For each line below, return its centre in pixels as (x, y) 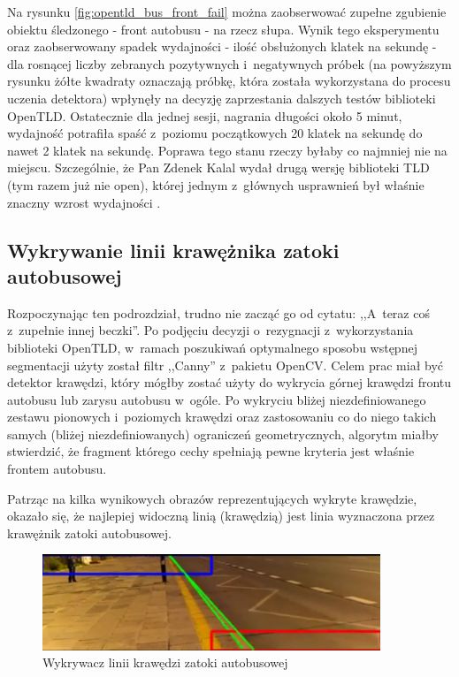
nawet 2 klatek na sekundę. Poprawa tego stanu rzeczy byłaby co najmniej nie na (227, 150)
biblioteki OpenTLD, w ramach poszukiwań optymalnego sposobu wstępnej (212, 347)
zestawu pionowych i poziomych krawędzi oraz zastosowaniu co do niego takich (222, 417)
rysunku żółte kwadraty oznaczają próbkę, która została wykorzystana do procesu (229, 81)
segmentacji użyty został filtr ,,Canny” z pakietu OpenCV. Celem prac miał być (225, 365)
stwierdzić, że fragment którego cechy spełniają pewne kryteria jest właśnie (211, 451)
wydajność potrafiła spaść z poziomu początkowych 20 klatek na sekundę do (215, 133)
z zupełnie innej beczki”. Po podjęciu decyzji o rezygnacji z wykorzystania (210, 330)
